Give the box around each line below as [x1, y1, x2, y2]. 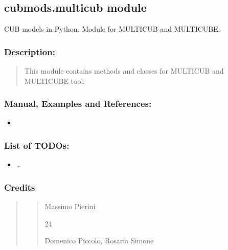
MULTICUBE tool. [24, 75, 85, 86]
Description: [4, 45, 55, 58]
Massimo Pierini [44, 201, 96, 212]
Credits [4, 180, 35, 193]
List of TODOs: [4, 139, 70, 151]
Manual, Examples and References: [4, 97, 152, 110]
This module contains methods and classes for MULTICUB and [24, 65, 224, 76]
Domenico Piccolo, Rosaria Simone [44, 235, 154, 246]
